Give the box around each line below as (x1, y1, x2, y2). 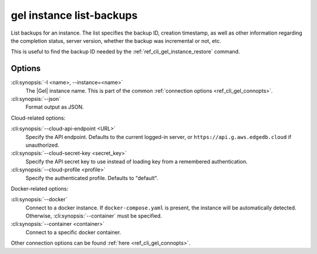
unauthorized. (25, 141, 60, 148)
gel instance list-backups (11, 9, 138, 22)
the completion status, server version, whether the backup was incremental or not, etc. (11, 37, 221, 44)
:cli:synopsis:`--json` (11, 96, 61, 103)
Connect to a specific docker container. (25, 229, 122, 236)
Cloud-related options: (11, 114, 66, 121)
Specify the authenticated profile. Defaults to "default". (25, 174, 158, 181)
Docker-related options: (11, 185, 69, 192)
